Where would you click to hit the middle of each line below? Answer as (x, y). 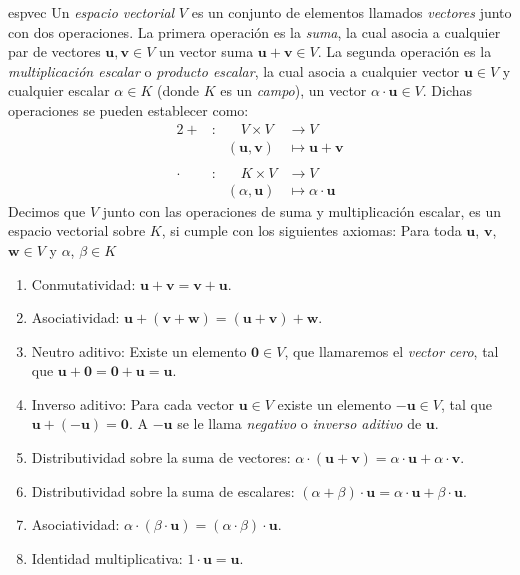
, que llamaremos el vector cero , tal (391, 350)
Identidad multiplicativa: (107, 557)
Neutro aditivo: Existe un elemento (139, 350)
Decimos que (47, 210)
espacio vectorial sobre (77, 230)
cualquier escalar (59, 90)
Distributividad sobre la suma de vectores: (161, 457)
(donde (177, 90)
